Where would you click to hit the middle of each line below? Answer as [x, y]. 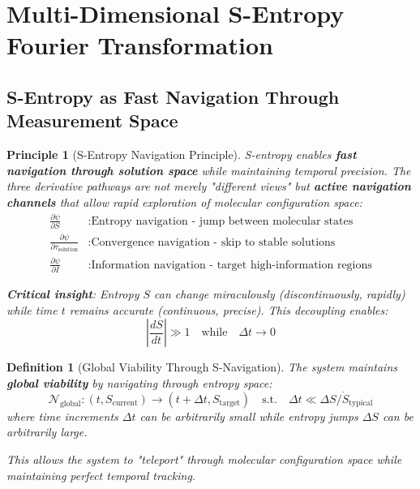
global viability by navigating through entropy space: [139, 382]
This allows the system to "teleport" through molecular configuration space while [204, 459]
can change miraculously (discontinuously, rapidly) [280, 294]
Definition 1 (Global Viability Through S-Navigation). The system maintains [202, 367]
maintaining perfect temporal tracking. [101, 475]
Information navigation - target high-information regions [231, 265]
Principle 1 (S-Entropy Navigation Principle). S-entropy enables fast [182, 154]
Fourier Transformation [140, 45]
